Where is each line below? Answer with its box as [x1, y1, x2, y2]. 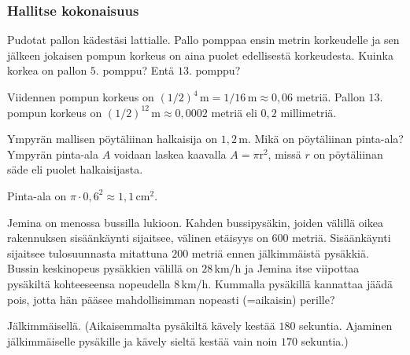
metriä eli [211, 104, 257, 120]
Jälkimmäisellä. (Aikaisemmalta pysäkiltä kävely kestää [7, 317, 275, 334]
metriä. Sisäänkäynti [292, 229, 391, 246]
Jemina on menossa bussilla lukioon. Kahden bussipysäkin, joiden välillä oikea [7, 214, 383, 230]
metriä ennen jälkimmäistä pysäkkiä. [191, 244, 369, 261]
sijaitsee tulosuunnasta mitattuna [7, 244, 168, 261]
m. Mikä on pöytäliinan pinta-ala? [238, 130, 404, 147]
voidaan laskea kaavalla [113, 145, 227, 162]
